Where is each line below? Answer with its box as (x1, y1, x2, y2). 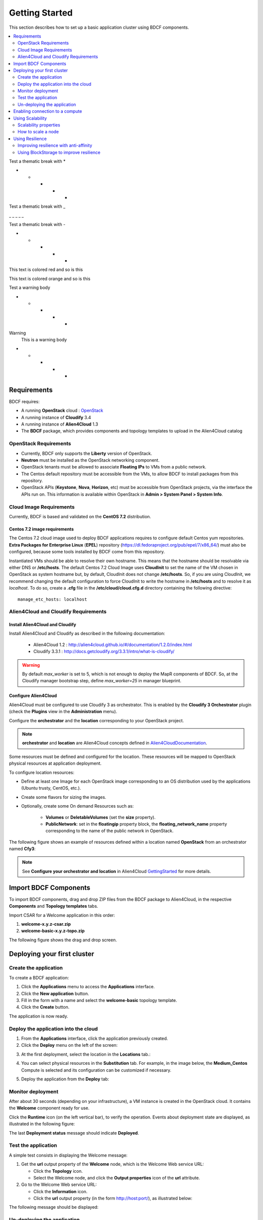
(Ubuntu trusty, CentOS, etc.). (21, 785, 81, 791)
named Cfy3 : (9, 846, 36, 852)
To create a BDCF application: (9, 975, 69, 980)
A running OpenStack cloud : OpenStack (21, 407, 103, 413)
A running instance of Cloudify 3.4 (21, 414, 91, 420)
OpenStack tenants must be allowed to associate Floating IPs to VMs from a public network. (21, 464, 207, 470)
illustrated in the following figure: (9, 1121, 75, 1127)
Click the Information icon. (33, 1188, 88, 1194)
